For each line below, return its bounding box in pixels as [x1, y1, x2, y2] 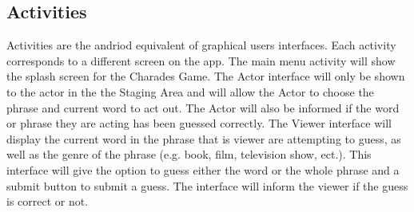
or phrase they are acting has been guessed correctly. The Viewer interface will [6, 115, 392, 132]
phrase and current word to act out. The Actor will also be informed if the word [6, 99, 400, 116]
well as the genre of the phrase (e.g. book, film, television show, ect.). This [6, 146, 372, 163]
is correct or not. [6, 193, 89, 210]
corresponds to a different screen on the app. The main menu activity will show [6, 52, 396, 69]
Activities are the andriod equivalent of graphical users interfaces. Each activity [6, 37, 396, 53]
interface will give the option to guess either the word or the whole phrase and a [6, 161, 400, 178]
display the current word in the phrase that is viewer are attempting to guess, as [6, 130, 401, 147]
